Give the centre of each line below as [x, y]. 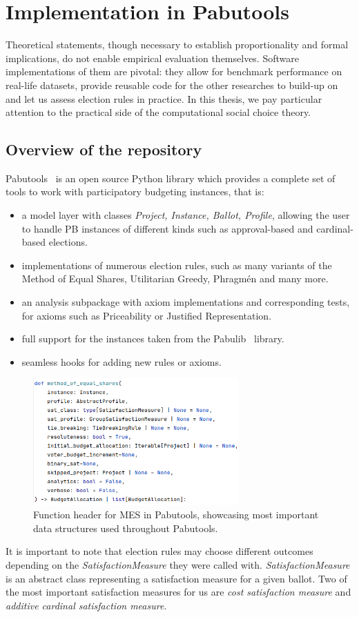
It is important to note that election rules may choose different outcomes [159, 551]
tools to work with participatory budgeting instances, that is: [135, 192]
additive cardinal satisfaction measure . [86, 605]
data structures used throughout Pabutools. [126, 528]
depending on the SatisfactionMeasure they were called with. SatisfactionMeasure [178, 565]
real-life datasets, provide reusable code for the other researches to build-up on [172, 85]
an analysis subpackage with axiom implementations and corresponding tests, [186, 302]
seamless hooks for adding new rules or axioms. [122, 361]
